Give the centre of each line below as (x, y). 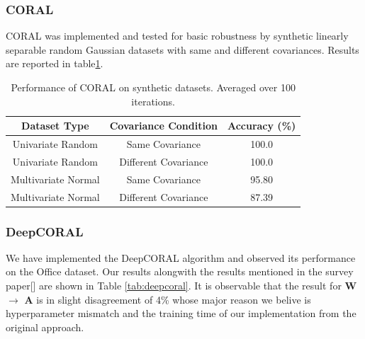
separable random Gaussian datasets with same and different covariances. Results (182, 49)
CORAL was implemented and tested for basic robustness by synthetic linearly (177, 36)
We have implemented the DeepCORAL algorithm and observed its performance (181, 257)
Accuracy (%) (262, 126)
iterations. (153, 101)
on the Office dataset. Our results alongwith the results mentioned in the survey (180, 271)
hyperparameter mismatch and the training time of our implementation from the (181, 313)
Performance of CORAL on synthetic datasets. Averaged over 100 (153, 87)
